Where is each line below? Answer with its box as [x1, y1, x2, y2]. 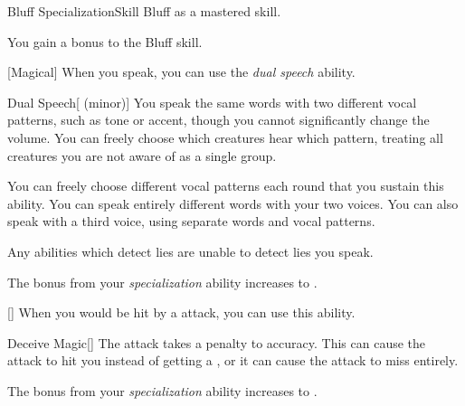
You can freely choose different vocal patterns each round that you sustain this [7, 176, 444, 195]
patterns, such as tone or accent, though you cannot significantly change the [7, 110, 430, 129]
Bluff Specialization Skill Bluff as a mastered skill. [7, 2, 281, 20]
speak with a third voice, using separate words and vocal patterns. [7, 212, 375, 231]
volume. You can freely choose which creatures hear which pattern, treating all [7, 127, 443, 146]
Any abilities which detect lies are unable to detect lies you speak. [7, 241, 374, 260]
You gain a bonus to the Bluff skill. [7, 32, 203, 51]
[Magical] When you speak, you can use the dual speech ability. [7, 62, 356, 81]
